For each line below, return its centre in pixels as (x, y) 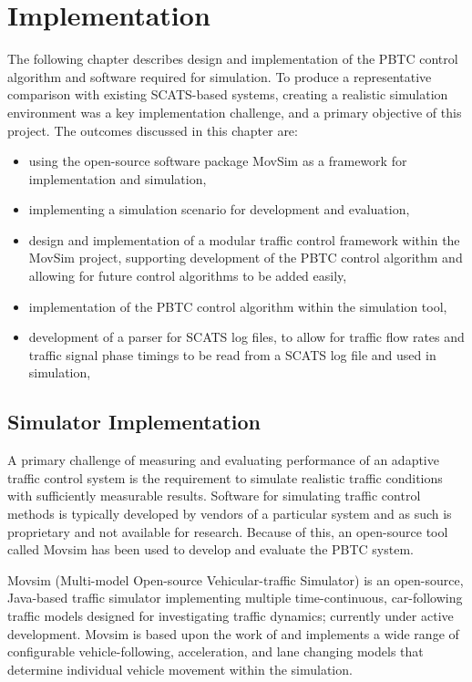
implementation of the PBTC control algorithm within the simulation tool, (238, 306)
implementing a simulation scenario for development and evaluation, (219, 209)
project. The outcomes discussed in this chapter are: (153, 130)
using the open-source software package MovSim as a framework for (218, 161)
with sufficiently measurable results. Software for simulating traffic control (214, 496)
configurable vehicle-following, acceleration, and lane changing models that (215, 651)
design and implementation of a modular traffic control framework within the (244, 239)
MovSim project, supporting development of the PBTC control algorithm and (246, 258)
